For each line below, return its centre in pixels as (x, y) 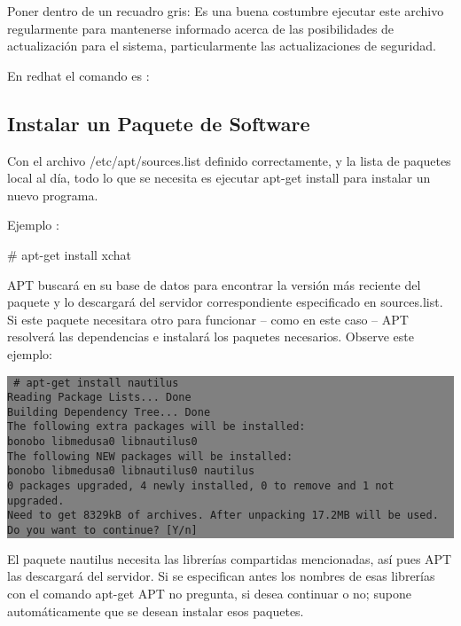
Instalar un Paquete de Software (159, 123)
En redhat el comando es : (78, 75)
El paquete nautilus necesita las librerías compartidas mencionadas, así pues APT (230, 558)
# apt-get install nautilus (96, 383)
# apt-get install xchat (70, 254)
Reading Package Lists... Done (99, 398)
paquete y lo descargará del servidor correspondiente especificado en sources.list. (225, 302)
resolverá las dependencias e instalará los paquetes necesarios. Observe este (211, 336)
